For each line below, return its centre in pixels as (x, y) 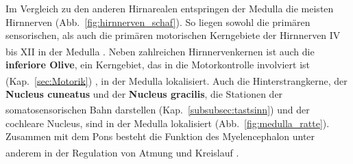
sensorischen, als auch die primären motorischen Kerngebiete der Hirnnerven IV (173, 35)
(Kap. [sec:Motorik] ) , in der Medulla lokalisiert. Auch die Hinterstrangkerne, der (176, 80)
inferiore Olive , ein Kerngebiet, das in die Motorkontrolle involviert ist (158, 65)
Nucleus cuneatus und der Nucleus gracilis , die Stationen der (144, 93)
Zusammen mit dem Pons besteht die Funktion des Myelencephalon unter (160, 136)
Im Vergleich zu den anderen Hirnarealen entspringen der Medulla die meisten (170, 8)
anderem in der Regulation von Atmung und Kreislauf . (122, 152)
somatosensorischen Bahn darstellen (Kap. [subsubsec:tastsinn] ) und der (158, 110)
